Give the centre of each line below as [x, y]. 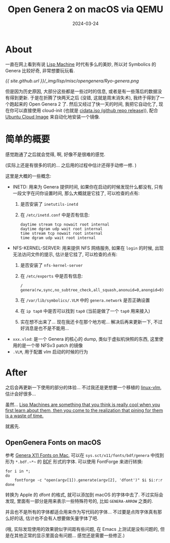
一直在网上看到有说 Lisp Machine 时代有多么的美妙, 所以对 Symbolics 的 [81, 64]
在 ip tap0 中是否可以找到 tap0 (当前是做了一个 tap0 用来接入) [85, 311]
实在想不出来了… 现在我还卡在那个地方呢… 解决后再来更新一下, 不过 [91, 321]
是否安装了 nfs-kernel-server [51, 265]
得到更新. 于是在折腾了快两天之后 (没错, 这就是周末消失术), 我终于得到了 [85, 97]
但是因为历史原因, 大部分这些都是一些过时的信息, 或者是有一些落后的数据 [81, 91]
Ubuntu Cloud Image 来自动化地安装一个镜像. [53, 117]
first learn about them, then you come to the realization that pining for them [84, 410]
